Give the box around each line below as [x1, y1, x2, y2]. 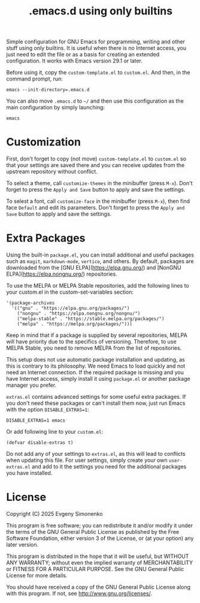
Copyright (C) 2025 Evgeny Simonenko [6, 511, 103, 517]
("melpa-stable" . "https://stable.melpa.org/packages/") [17, 316, 165, 322]
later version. [6, 541, 39, 548]
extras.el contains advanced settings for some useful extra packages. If [6, 393, 186, 401]
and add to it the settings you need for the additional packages [32, 463, 187, 470]
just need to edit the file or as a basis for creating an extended [6, 51, 160, 58]
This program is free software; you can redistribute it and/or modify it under [6, 522, 193, 529]
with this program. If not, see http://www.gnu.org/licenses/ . [6, 590, 153, 597]
